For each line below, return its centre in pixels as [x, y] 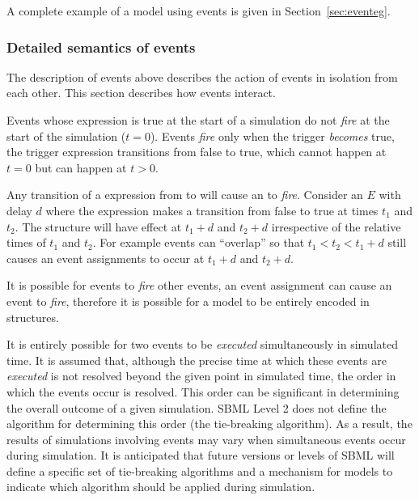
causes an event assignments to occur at [106, 258]
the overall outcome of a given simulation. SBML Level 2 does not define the [197, 407]
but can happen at [81, 167]
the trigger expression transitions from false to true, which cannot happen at [197, 152]
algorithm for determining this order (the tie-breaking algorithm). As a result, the [209, 424]
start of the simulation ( [66, 136]
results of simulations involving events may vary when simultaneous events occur [206, 439]
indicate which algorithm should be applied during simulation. [161, 487]
